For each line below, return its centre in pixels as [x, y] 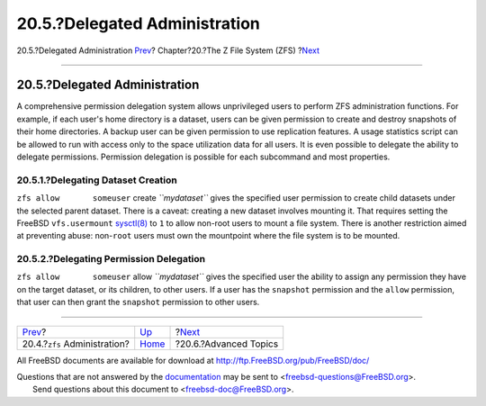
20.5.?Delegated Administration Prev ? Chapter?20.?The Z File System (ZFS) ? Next [168, 50]
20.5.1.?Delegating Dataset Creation [97, 180]
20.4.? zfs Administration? [76, 344]
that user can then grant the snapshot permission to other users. [138, 302]
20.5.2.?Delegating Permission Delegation [111, 259]
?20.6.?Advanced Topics [227, 344]
